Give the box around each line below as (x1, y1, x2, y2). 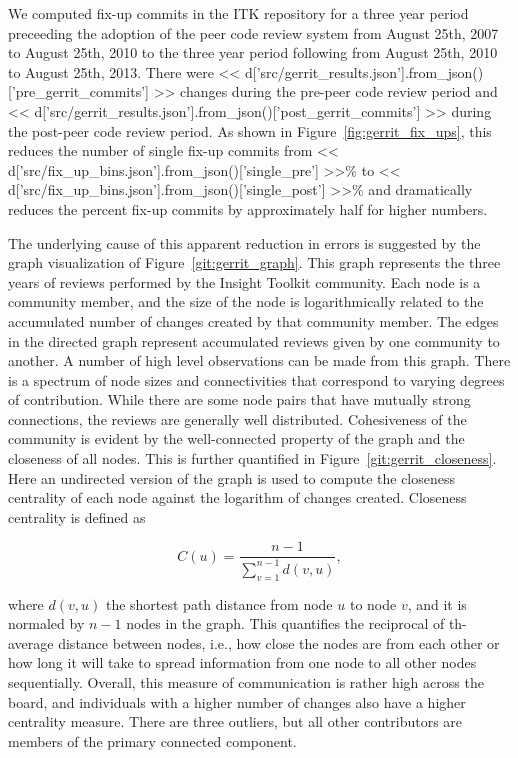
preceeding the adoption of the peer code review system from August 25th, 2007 (8, 22, 499, 43)
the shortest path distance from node (105, 593, 333, 614)
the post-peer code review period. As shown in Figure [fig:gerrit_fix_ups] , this (8, 120, 492, 141)
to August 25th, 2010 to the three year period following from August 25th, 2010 (8, 42, 498, 63)
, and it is (407, 593, 467, 614)
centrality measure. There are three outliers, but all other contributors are (8, 711, 463, 732)
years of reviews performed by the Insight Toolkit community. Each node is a (8, 271, 481, 292)
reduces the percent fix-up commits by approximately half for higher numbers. (8, 198, 488, 219)
